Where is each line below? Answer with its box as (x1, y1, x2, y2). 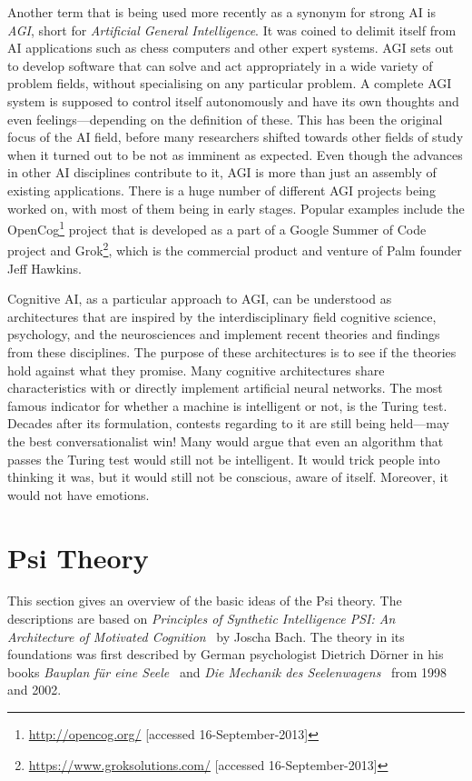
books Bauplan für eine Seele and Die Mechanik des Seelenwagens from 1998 (7, 662, 447, 681)
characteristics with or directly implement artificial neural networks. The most (7, 378, 443, 397)
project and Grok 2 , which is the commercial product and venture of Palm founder (7, 238, 462, 260)
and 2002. (7, 680, 62, 699)
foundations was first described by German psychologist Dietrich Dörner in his (7, 645, 444, 664)
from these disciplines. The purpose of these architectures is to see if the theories (7, 343, 457, 361)
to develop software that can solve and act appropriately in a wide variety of (7, 55, 433, 75)
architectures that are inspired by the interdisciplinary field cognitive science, (7, 306, 437, 325)
